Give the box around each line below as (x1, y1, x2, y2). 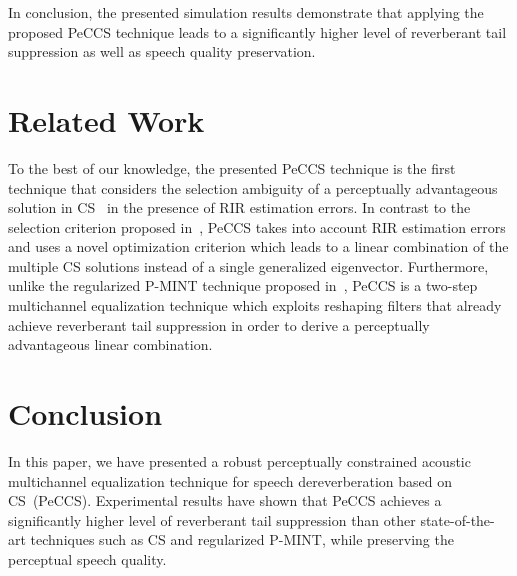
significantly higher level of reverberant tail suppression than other (8, 509, 416, 530)
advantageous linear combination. (8, 334, 213, 355)
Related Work (8, 99, 205, 140)
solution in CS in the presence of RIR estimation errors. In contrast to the (8, 197, 471, 218)
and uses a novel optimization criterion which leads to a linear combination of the (8, 236, 509, 257)
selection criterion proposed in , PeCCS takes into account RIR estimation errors (8, 216, 506, 237)
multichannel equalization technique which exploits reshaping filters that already (8, 295, 502, 316)
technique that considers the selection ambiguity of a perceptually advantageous (8, 177, 498, 198)
